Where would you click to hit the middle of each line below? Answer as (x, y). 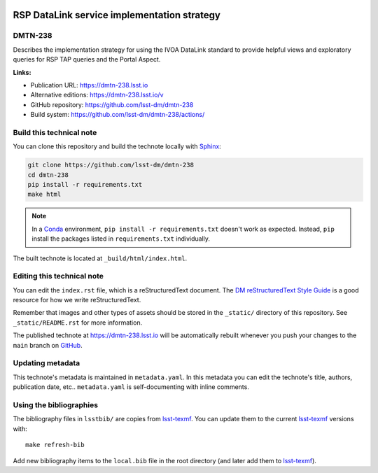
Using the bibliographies (55, 404)
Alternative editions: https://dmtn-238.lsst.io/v (97, 95)
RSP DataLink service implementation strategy (117, 15)
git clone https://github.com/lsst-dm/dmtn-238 (111, 165)
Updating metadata (47, 363)
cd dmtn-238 (48, 175)
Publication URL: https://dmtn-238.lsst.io (89, 85)
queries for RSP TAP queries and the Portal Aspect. (87, 59)
